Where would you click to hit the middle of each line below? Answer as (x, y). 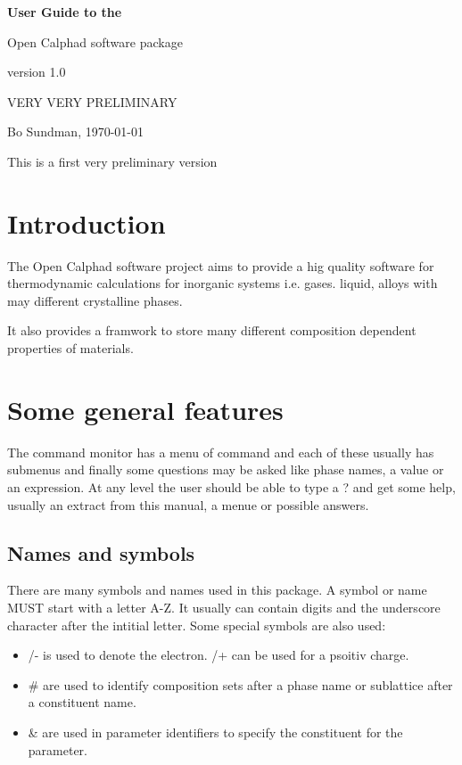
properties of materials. (70, 348)
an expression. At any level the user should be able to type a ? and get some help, (231, 486)
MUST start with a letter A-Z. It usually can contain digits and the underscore (224, 607)
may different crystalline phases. (95, 300)
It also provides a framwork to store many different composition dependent (212, 330)
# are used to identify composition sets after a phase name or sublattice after (240, 684)
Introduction (87, 222)
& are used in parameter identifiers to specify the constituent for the (215, 732)
